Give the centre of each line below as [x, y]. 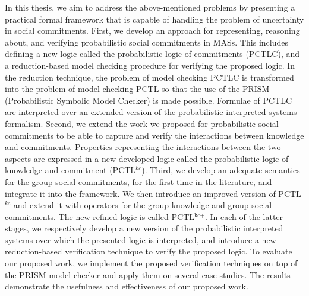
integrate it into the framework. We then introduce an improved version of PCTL [153, 193]
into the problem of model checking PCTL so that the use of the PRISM [137, 89]
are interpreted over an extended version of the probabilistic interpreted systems [151, 112]
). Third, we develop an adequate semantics [221, 170]
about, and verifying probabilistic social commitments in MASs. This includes [146, 42]
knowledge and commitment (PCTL [70, 170]
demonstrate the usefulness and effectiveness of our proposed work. [127, 286]
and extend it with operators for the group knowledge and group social [143, 205]
